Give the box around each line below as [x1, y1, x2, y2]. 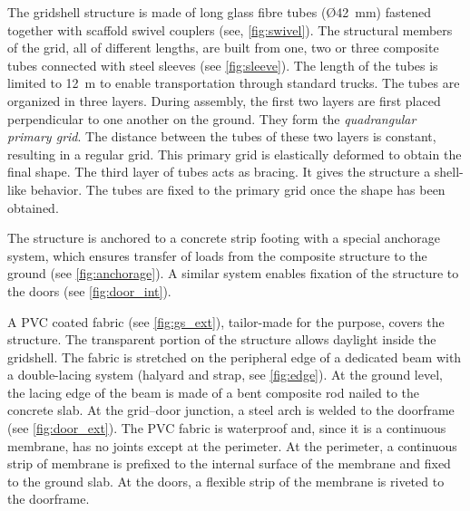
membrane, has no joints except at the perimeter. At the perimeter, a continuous [7, 436, 457, 455]
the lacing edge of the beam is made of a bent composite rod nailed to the [7, 382, 419, 401]
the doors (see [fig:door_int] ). [7, 281, 171, 300]
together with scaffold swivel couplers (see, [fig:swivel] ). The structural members [7, 20, 453, 39]
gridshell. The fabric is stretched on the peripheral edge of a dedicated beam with [7, 347, 462, 366]
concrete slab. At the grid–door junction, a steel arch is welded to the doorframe [7, 400, 455, 419]
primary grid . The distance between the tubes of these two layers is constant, [7, 127, 436, 146]
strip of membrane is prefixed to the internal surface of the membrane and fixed [7, 454, 451, 473]
